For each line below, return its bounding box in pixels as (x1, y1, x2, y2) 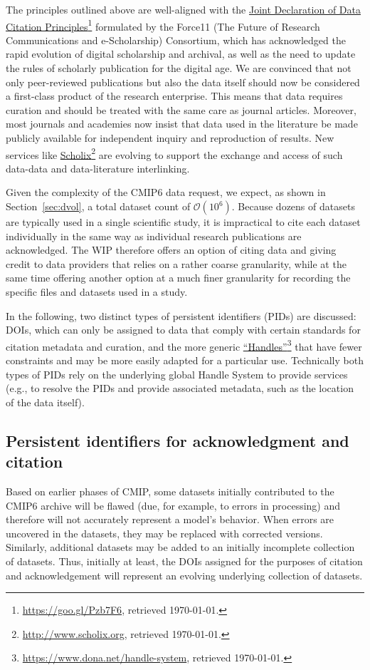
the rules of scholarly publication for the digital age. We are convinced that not (6, 61, 351, 76)
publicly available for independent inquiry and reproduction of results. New (6, 130, 334, 145)
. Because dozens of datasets (231, 199, 355, 214)
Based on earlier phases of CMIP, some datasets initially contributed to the (6, 484, 334, 498)
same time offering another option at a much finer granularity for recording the (6, 270, 351, 285)
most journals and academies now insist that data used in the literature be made (6, 116, 358, 131)
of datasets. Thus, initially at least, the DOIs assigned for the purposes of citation (6, 553, 363, 568)
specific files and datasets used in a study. (6, 284, 188, 299)
